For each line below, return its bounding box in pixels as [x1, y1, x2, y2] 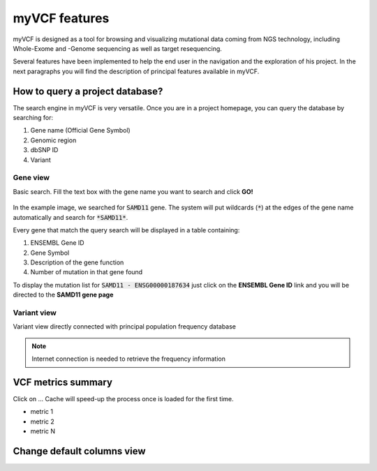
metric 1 [30, 408, 54, 416]
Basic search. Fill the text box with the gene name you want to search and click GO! [13, 187, 254, 195]
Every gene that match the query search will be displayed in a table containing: [13, 225, 240, 234]
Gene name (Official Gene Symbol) [30, 126, 131, 135]
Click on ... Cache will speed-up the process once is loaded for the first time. [13, 395, 234, 403]
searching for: [13, 114, 54, 122]
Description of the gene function [30, 258, 124, 267]
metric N [30, 427, 56, 435]
